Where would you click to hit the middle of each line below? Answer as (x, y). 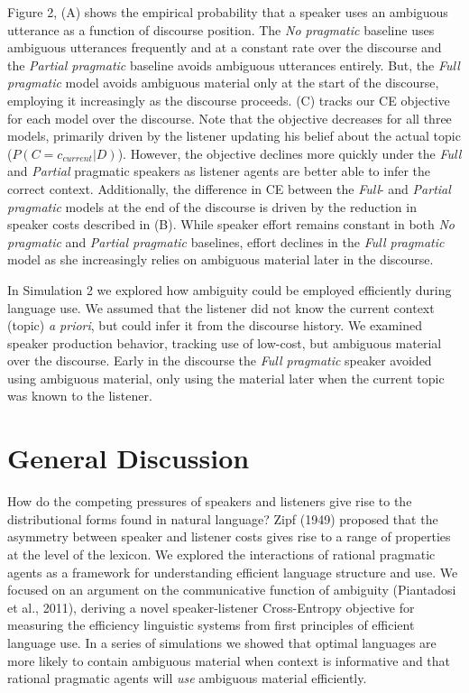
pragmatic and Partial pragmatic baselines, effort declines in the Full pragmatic (226, 241)
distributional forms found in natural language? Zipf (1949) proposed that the (223, 518)
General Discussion (129, 458)
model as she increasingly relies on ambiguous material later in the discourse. (221, 259)
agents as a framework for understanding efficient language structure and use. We (233, 572)
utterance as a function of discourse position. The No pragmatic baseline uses (221, 29)
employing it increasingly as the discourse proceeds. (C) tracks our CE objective (229, 100)
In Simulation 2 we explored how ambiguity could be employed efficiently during (230, 289)
